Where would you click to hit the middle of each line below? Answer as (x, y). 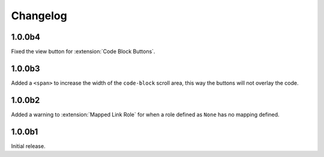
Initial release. (28, 146)
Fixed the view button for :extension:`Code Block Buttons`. (83, 52)
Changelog (39, 16)
